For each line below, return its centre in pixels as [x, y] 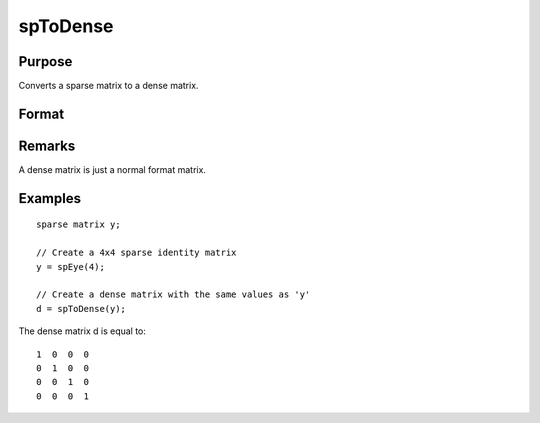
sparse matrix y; [78, 224]
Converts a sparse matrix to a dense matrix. [108, 86]
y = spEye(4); [70, 266]
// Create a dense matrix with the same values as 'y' [173, 294]
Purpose [45, 61]
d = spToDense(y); [81, 308]
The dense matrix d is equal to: [82, 331]
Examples [50, 198]
